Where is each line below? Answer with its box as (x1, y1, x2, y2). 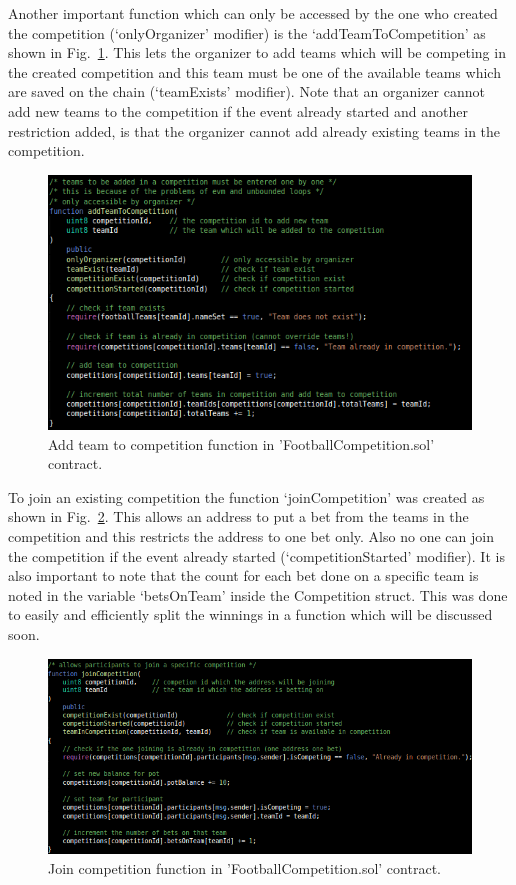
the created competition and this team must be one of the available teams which (8, 61, 501, 82)
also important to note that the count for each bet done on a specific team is (8, 565, 479, 586)
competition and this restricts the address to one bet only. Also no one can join (8, 525, 494, 546)
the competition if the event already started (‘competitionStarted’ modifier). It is (8, 545, 505, 566)
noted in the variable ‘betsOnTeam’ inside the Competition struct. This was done (8, 584, 508, 605)
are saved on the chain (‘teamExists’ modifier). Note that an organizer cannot (8, 81, 485, 102)
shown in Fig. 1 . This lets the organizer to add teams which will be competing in (8, 42, 506, 63)
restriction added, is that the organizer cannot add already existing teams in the (8, 120, 501, 141)
